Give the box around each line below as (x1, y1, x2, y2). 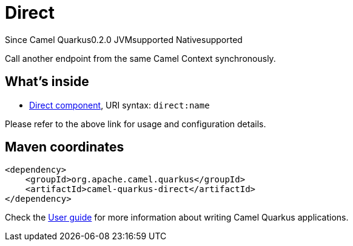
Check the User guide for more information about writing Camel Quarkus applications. (5, 212, 349, 223)
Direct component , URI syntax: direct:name (29, 99, 210, 110)
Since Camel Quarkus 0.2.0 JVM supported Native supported (5, 34, 243, 45)
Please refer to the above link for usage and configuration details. (5, 118, 266, 129)
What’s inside (5, 74, 89, 90)
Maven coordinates (5, 139, 124, 155)
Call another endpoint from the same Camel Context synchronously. (5, 53, 276, 64)
